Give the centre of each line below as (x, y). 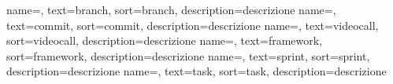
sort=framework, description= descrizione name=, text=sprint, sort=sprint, (188, 55)
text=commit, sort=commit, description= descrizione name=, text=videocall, (193, 25)
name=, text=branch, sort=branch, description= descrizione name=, (171, 9)
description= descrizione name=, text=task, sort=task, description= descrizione (196, 71)
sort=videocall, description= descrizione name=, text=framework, (165, 40)
